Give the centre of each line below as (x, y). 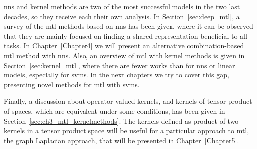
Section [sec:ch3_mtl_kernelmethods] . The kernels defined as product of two (121, 120)
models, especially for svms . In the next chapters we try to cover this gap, (117, 75)
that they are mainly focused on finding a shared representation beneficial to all (126, 36)
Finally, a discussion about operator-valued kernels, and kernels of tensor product (128, 101)
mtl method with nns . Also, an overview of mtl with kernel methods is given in (124, 55)
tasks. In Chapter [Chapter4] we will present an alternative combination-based (124, 45)
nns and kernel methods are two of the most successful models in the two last (122, 6)
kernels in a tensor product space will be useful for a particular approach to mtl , (127, 130)
